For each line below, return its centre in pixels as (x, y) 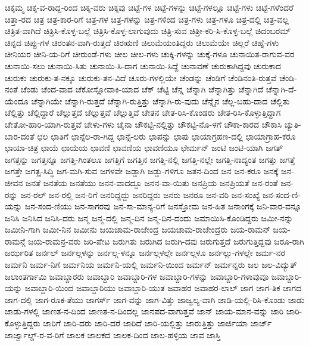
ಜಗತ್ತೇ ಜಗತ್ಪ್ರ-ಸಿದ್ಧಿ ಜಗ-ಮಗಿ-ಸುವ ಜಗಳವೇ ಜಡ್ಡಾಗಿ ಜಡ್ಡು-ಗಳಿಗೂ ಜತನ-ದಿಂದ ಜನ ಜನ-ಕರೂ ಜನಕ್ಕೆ (142, 171)
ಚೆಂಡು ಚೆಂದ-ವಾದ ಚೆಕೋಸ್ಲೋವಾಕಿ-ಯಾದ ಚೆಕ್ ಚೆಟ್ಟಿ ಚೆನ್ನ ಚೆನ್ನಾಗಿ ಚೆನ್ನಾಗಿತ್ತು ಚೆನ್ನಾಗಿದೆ (142, 89)
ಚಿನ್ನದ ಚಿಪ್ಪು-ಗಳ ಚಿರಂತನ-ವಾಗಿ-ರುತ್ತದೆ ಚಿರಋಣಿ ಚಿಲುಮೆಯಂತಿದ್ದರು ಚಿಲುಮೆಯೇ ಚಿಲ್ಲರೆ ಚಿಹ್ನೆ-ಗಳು (142, 42)
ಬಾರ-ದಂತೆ (20, 136)
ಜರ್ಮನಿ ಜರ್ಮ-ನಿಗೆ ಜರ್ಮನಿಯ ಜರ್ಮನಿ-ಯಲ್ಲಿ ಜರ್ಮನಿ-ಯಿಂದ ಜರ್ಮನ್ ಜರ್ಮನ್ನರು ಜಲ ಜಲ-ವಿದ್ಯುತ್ (151, 265)
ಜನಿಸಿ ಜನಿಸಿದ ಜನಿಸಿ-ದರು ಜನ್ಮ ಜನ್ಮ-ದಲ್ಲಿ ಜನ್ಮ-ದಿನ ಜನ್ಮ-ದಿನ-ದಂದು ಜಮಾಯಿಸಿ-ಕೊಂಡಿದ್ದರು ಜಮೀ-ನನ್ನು (149, 217)
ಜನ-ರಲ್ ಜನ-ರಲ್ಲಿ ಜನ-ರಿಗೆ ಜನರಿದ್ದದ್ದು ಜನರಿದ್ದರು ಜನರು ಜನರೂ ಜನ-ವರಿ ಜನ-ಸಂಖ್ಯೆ (140, 194)
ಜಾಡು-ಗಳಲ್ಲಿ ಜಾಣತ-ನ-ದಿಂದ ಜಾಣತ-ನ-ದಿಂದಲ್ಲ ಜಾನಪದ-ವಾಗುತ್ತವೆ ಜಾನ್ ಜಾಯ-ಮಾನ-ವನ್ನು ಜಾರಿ (144, 311)
